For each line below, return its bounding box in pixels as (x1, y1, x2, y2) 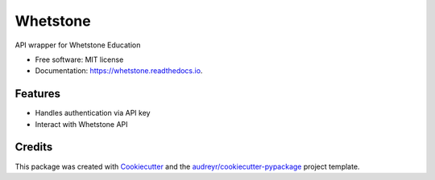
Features (14, 87, 60, 100)
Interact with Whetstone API (35, 119, 128, 129)
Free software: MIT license (35, 55, 124, 64)
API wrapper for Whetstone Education (14, 40, 141, 50)
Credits (14, 141, 53, 154)
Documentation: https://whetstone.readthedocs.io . (35, 66, 203, 76)
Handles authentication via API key (35, 108, 151, 118)
